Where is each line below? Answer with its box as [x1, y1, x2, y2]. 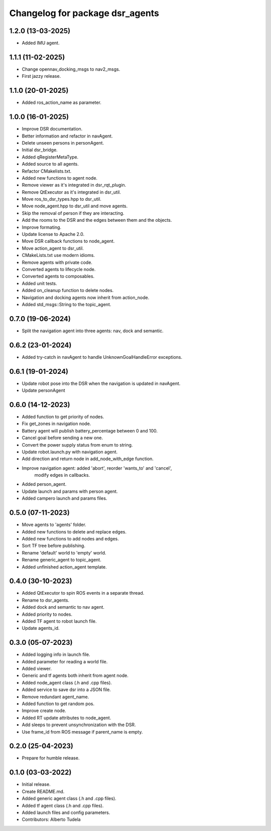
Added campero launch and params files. [22, 495, 107, 501]
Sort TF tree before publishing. [22, 542, 85, 549]
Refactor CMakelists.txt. [22, 168, 72, 174]
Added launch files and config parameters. [22, 809, 110, 815]
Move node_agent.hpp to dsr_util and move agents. [22, 203, 128, 209]
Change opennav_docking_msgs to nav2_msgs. [22, 66, 120, 72]
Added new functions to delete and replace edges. [22, 528, 127, 534]
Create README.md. [22, 788, 65, 794]
